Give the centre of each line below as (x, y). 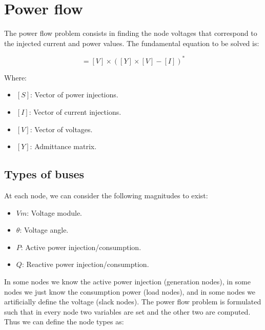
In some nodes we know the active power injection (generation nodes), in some (127, 281)
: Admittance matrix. (63, 146)
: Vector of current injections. (75, 112)
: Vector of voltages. (61, 129)
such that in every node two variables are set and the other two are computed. (127, 311)
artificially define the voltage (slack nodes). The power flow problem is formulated (133, 302)
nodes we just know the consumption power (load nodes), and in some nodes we (130, 291)
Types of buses (44, 174)
